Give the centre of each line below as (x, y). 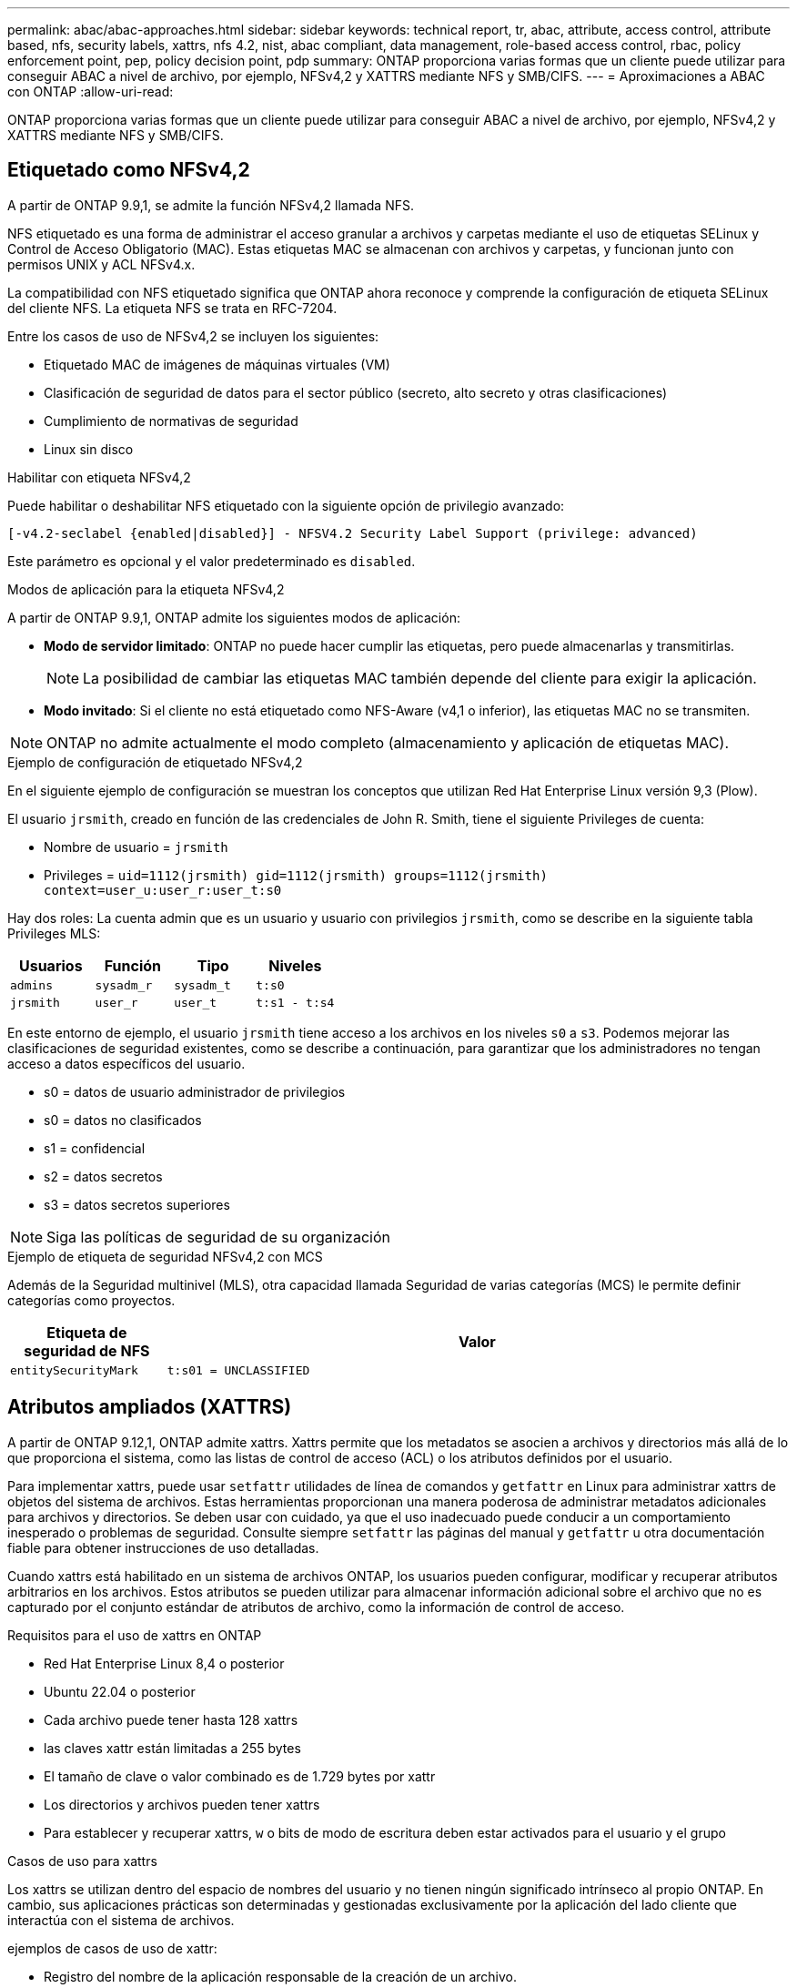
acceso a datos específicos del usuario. (126, 1063)
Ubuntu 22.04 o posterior (120, 1691)
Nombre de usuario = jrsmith (136, 847)
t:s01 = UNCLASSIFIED (238, 1370)
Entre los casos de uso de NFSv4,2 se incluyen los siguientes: (193, 336)
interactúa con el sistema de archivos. (121, 1920)
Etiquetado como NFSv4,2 (129, 170)
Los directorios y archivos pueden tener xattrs (182, 1804)
